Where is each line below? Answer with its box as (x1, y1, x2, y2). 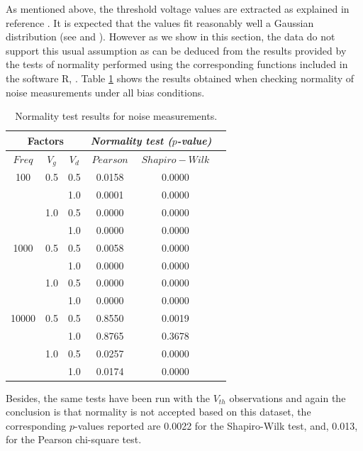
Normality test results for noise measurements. (15, 108, 218, 123)
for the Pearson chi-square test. (6, 432, 142, 447)
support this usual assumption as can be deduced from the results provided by (6, 43, 347, 57)
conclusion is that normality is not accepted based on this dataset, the (6, 404, 311, 419)
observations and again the (229, 390, 346, 405)
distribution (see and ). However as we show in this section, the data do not (6, 29, 335, 44)
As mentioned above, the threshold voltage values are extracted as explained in (6, 1, 350, 16)
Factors (27, 133, 64, 147)
